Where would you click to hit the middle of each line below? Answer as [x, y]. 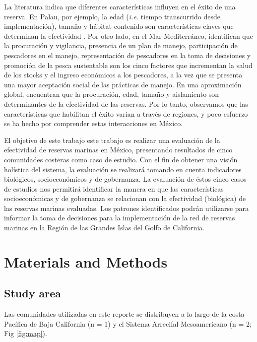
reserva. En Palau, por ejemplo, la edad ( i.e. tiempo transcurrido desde [112, 16]
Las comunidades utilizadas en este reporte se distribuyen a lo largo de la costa [124, 314]
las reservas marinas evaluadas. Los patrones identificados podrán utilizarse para [127, 208]
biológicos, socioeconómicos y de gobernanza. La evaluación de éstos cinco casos [125, 179]
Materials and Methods [86, 261]
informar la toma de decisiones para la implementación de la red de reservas [120, 218]
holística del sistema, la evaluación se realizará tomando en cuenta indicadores [123, 169]
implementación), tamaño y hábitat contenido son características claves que [119, 26]
